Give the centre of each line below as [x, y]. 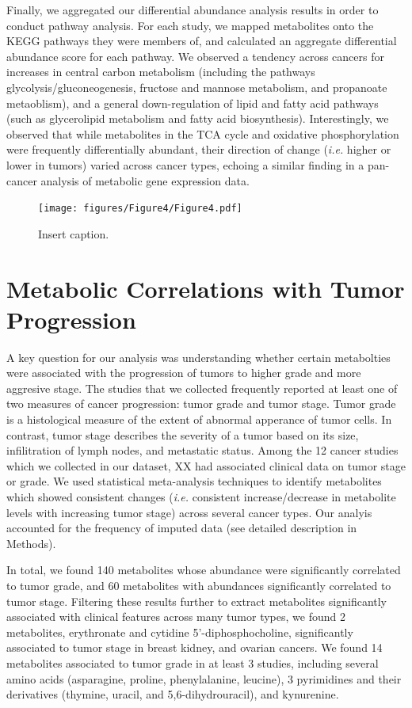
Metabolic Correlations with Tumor [206, 288]
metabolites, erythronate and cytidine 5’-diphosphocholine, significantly [180, 632]
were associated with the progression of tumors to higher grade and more [184, 373]
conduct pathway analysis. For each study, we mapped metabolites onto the [190, 25]
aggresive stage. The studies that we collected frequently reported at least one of [202, 388]
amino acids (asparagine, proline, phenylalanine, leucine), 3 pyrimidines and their [204, 678]
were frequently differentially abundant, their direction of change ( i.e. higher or [199, 149]
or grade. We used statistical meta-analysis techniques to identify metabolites [194, 481]
